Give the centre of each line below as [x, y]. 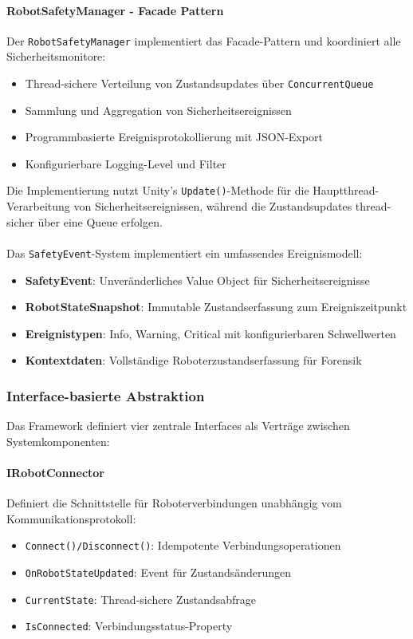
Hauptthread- [346, 190]
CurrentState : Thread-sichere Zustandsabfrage [141, 599]
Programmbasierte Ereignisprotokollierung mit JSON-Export [174, 137]
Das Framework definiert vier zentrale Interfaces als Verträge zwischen [178, 426]
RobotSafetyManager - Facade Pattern [115, 10]
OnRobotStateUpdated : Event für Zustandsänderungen [158, 572]
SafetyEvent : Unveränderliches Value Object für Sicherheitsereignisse [197, 280]
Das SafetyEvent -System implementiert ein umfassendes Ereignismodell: [185, 252]
